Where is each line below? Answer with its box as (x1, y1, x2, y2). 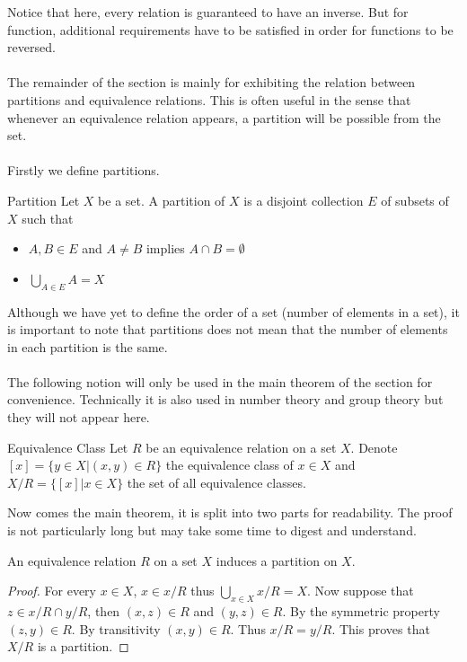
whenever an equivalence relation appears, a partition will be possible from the (7, 108, 441, 127)
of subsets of (381, 190, 449, 209)
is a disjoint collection (243, 190, 364, 209)
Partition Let (7, 190, 80, 209)
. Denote (350, 437, 398, 456)
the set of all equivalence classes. (127, 472, 306, 491)
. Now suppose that (307, 581, 414, 600)
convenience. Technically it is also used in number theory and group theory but (7, 390, 444, 409)
